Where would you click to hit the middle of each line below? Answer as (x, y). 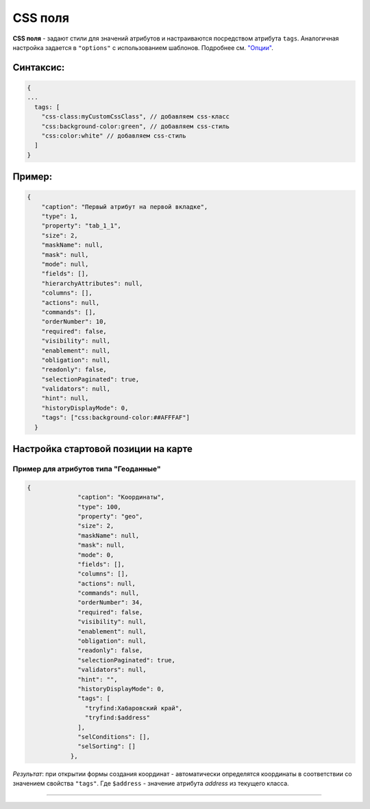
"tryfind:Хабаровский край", (134, 708)
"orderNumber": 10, (74, 322)
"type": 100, (99, 507)
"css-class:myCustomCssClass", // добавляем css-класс (135, 117)
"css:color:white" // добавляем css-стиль (114, 136)
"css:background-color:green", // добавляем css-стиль (135, 126)
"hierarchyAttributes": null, (92, 283)
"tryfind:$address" (118, 718)
